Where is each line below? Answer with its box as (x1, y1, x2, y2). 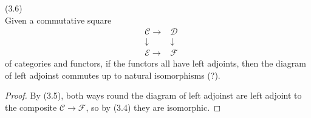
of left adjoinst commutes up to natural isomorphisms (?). (5, 68, 220, 81)
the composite (5, 101, 57, 114)
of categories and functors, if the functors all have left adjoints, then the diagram (5, 57, 306, 70)
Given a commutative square (5, 13, 112, 26)
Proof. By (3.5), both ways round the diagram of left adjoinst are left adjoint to (5, 89, 302, 102)
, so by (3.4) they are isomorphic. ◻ (86, 101, 221, 114)
